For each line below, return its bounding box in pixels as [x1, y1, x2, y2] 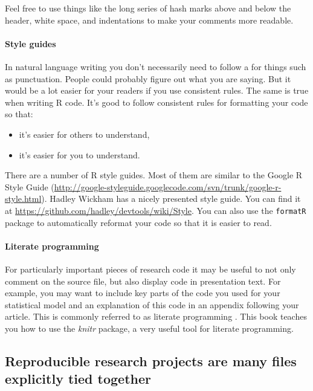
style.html [5, 192, 42, 205]
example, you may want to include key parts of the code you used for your [5, 286, 280, 299]
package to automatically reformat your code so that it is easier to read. [5, 216, 272, 228]
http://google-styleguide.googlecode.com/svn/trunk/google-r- [54, 180, 282, 193]
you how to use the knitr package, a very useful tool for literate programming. [5, 322, 294, 334]
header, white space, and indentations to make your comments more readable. [5, 13, 294, 26]
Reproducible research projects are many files [5, 351, 297, 370]
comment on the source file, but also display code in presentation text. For [5, 274, 281, 287]
